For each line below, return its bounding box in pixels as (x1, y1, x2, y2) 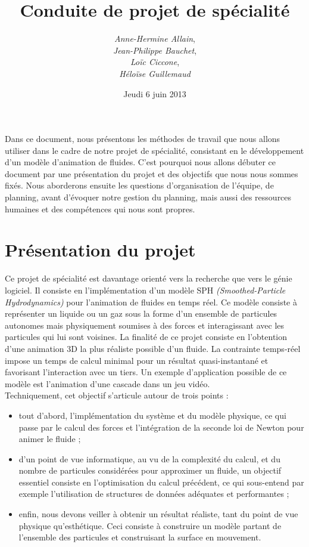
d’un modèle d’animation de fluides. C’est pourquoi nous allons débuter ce (5, 156, 276, 168)
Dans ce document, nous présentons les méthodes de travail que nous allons (5, 132, 280, 145)
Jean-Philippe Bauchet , (113, 44, 197, 56)
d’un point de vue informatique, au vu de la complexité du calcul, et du (18, 452, 280, 465)
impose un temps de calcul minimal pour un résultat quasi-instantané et (5, 354, 269, 366)
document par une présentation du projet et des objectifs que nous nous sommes (5, 167, 298, 180)
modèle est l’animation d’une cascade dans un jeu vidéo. (5, 377, 210, 390)
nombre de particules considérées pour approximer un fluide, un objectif (18, 464, 282, 477)
